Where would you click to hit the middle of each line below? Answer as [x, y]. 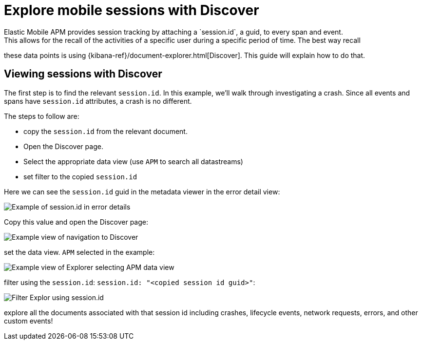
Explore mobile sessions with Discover [132, 10]
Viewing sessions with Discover [83, 74]
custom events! [29, 321]
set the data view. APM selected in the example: [79, 252]
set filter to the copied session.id [80, 176]
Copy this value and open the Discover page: [76, 222]
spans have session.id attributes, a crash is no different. [98, 101]
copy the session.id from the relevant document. [105, 131]
